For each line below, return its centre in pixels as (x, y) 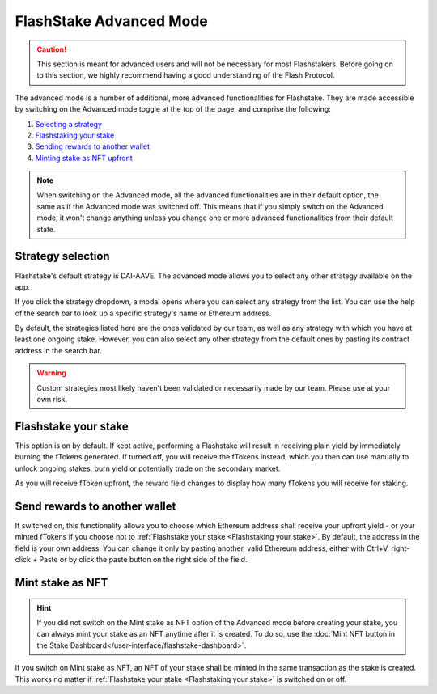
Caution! (52, 49)
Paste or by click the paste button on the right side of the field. (143, 560)
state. (46, 229)
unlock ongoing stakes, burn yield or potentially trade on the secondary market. (148, 468)
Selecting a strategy (69, 124)
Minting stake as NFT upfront (84, 158)
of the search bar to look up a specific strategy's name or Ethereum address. (143, 313)
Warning (51, 373)
